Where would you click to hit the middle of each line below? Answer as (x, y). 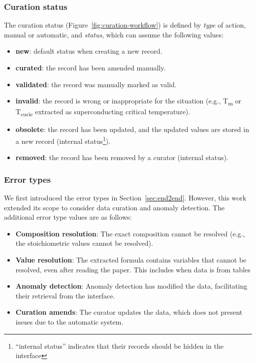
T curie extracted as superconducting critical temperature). (103, 112)
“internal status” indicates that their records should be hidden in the (119, 346)
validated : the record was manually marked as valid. (96, 84)
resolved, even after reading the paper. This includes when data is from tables (133, 269)
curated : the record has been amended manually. (91, 67)
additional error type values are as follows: (68, 217)
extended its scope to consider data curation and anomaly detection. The (114, 207)
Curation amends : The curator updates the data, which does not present (129, 312)
